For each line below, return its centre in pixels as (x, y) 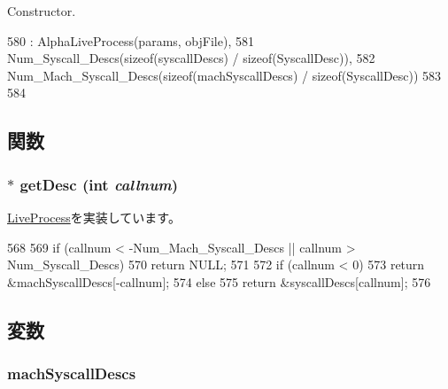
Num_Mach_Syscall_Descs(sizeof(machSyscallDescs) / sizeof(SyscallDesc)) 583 (224, 75)
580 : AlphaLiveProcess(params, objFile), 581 (131, 40)
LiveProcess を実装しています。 (94, 217)
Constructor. (42, 11)
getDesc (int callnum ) (99, 184)
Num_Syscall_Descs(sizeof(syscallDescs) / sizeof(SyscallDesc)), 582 (191, 58)
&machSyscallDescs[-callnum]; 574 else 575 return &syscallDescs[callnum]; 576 (219, 281)
